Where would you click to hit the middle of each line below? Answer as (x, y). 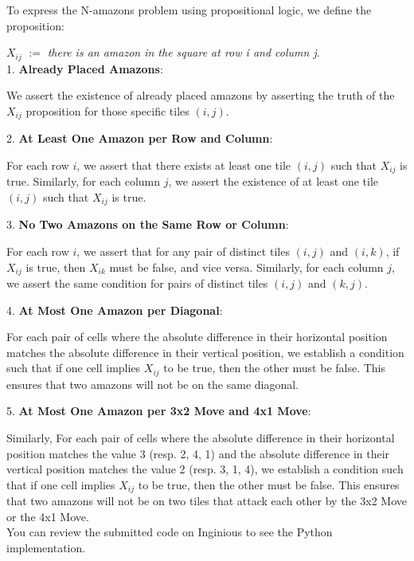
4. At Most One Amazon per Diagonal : (115, 310)
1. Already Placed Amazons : (85, 68)
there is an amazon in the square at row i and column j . (184, 52)
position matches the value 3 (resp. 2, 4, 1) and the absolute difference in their (198, 453)
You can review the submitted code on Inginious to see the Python (170, 532)
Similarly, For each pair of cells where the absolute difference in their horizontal (201, 438)
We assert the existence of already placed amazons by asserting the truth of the (201, 95)
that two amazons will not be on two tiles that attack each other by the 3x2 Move (207, 501)
